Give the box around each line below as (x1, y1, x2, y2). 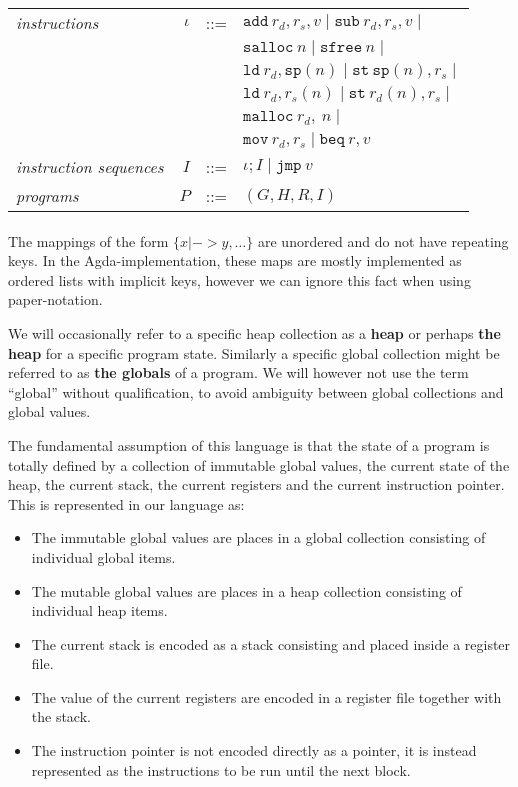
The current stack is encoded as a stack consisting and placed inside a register (31, 633, 511, 654)
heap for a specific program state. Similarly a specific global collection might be (8, 342, 500, 363)
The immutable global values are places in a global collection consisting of (31, 527, 486, 548)
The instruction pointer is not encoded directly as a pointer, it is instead (31, 740, 477, 761)
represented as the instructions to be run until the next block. (31, 759, 411, 780)
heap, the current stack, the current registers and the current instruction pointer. (8, 474, 505, 495)
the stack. (31, 706, 91, 727)
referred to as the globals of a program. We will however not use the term (8, 362, 469, 383)
